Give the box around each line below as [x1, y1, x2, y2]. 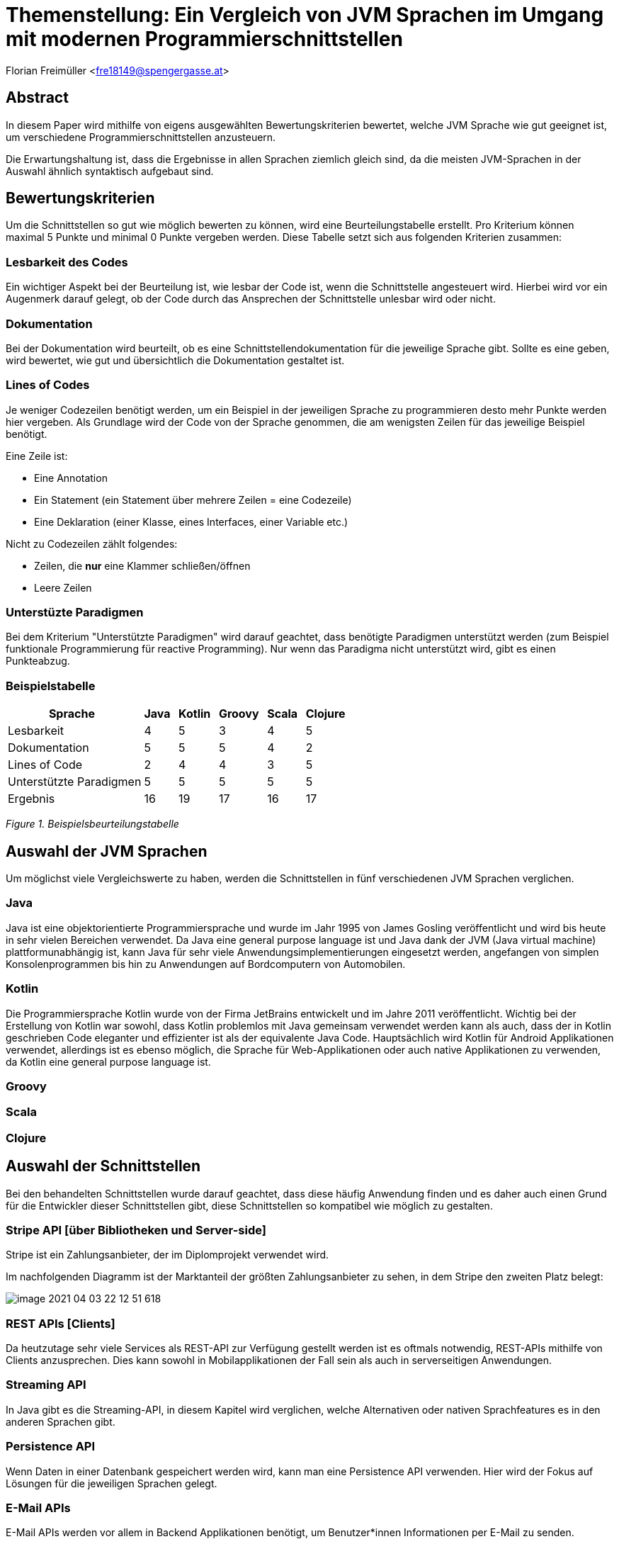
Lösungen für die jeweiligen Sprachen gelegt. [6, 1477, 217, 1489]
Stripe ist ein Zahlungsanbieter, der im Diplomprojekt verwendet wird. [6, 1249, 329, 1261]
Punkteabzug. [6, 655, 70, 667]
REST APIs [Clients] [6, 1316, 115, 1331]
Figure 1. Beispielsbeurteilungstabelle [6, 818, 179, 830]
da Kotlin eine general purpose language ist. [6, 1055, 211, 1068]
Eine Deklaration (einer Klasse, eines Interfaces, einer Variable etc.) [34, 515, 348, 528]
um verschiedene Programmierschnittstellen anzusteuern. [6, 130, 276, 143]
